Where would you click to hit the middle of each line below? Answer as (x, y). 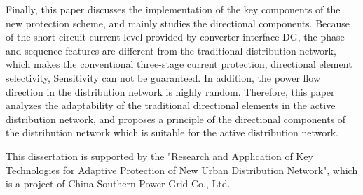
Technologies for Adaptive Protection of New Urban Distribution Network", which (182, 169)
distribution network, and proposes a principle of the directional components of (176, 118)
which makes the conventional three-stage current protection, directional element (179, 64)
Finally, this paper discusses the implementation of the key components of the (173, 9)
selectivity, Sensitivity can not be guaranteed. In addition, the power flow (163, 77)
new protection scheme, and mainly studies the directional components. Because (178, 23)
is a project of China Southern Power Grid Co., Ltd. (118, 183)
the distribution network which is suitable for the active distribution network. (172, 132)
